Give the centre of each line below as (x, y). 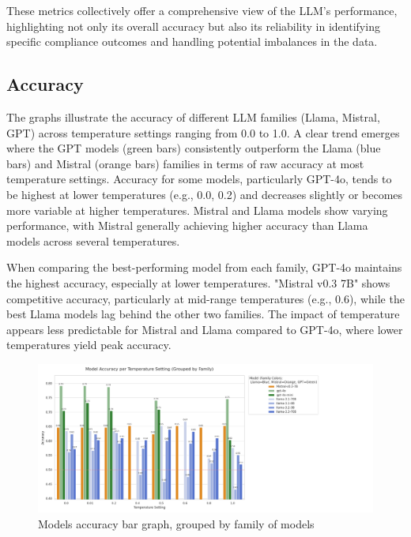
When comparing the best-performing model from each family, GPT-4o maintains (204, 267)
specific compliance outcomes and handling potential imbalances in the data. (192, 41)
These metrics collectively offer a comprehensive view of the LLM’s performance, (202, 10)
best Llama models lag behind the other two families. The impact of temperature (203, 314)
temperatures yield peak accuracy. (89, 345)
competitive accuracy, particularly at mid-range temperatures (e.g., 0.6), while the (205, 298)
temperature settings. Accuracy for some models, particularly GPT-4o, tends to (199, 179)
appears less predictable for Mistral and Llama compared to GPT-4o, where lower (205, 329)
